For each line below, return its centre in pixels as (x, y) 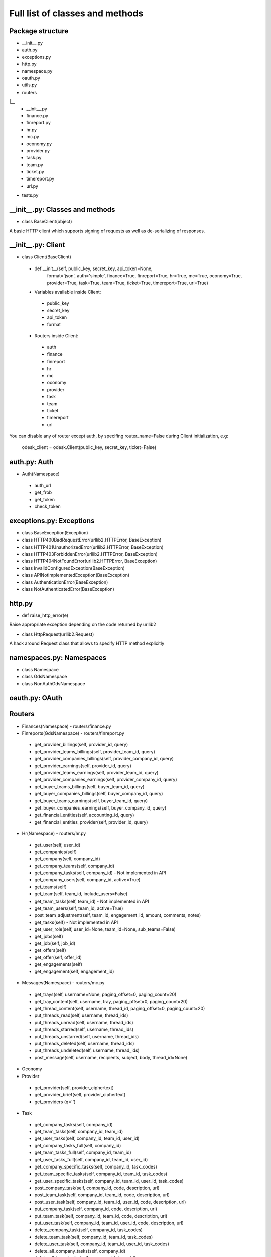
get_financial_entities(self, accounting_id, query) (84, 815)
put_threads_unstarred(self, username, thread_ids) (87, 1036)
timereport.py (40, 179)
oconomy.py (39, 144)
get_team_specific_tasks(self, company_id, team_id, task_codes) (101, 1174)
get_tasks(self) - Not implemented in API (76, 922)
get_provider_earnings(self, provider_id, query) (83, 766)
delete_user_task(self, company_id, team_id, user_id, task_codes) (102, 1244)
